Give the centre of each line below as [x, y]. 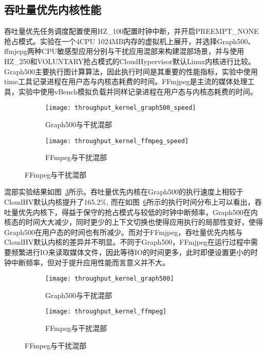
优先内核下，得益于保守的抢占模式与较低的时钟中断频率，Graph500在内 [138, 212]
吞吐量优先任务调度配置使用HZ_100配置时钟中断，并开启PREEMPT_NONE [131, 31]
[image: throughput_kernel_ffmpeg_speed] [117, 141]
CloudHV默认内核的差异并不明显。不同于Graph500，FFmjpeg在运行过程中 [128, 242]
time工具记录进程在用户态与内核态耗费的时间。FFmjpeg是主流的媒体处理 [126, 81]
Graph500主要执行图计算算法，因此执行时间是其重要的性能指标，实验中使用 [131, 71]
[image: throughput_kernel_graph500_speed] [121, 108]
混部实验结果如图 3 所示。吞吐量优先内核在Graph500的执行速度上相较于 [124, 192]
